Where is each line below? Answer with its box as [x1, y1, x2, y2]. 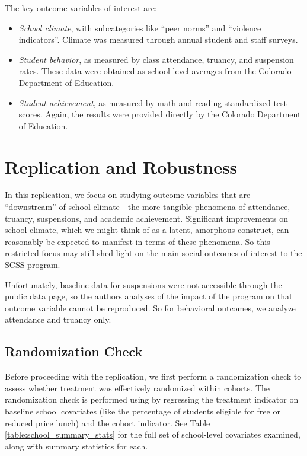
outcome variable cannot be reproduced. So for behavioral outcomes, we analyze [5, 301, 296, 314]
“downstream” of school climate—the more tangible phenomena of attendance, [5, 200, 290, 213]
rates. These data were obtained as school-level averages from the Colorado [18, 65, 292, 77]
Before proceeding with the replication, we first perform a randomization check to [5, 370, 302, 382]
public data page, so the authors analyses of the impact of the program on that [5, 290, 293, 302]
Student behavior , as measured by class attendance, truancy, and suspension [18, 53, 294, 65]
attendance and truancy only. [5, 313, 111, 326]
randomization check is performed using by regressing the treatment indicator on [5, 393, 299, 406]
